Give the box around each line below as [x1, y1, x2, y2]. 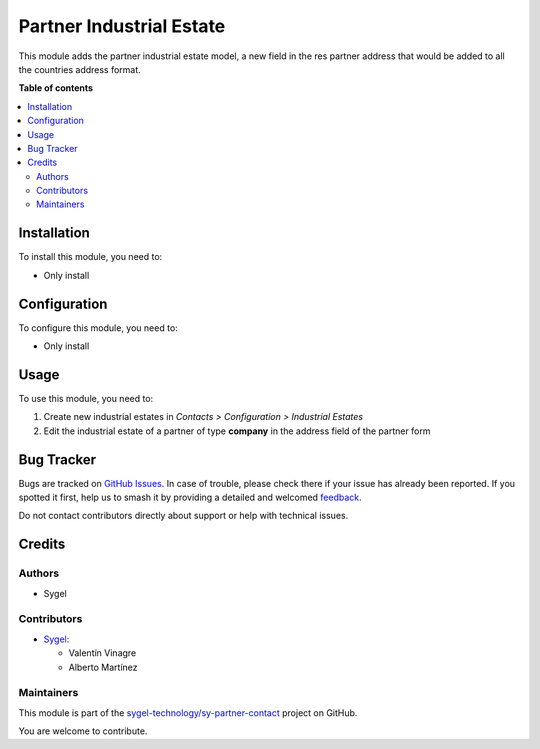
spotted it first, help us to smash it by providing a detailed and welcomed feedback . [18, 491, 362, 504]
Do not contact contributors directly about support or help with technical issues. [18, 510, 349, 522]
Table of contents [18, 82, 94, 94]
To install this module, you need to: [18, 251, 163, 263]
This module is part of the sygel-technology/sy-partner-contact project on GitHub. [18, 706, 358, 719]
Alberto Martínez [68, 661, 138, 673]
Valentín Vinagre [68, 647, 137, 659]
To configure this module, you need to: [18, 321, 179, 334]
